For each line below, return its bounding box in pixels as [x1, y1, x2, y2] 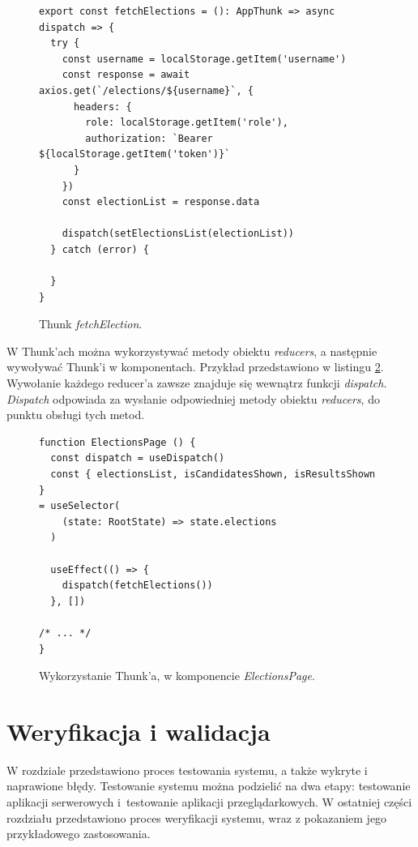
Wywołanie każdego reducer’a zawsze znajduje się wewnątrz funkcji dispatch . [6, 374, 387, 391]
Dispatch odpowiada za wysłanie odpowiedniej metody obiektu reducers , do [6, 390, 380, 407]
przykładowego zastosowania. [6, 825, 151, 842]
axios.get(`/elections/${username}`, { [39, 84, 254, 96]
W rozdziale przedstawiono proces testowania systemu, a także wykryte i [6, 761, 368, 778]
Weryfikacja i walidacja [6, 714, 271, 747]
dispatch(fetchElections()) [62, 580, 213, 592]
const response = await [62, 69, 190, 81]
